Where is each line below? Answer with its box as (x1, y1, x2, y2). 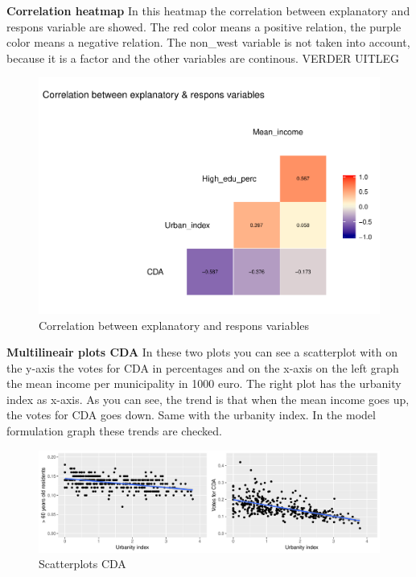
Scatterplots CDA (39, 555, 126, 572)
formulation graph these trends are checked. (6, 422, 222, 439)
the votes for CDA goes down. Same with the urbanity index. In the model (6, 406, 376, 423)
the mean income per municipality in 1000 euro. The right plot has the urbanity (6, 375, 402, 392)
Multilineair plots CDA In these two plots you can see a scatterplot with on (6, 344, 398, 361)
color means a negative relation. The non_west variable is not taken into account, (6, 34, 410, 51)
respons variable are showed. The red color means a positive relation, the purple (6, 18, 402, 35)
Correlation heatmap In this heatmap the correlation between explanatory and (6, 2, 410, 19)
